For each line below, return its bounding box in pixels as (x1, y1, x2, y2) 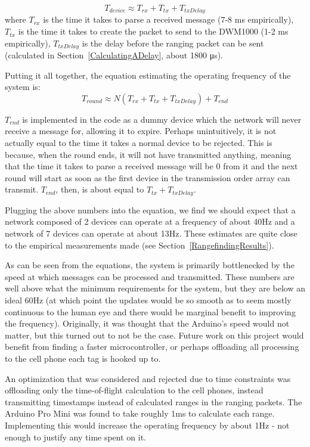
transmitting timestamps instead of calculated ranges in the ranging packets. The (5, 395, 302, 408)
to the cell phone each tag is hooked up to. (5, 352, 161, 365)
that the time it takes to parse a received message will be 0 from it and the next (5, 160, 298, 172)
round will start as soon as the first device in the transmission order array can (5, 171, 290, 184)
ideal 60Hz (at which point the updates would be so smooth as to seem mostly (5, 294, 292, 306)
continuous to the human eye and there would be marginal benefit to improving (5, 305, 296, 318)
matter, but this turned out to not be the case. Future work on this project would (5, 328, 304, 341)
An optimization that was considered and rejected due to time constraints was (5, 372, 291, 384)
